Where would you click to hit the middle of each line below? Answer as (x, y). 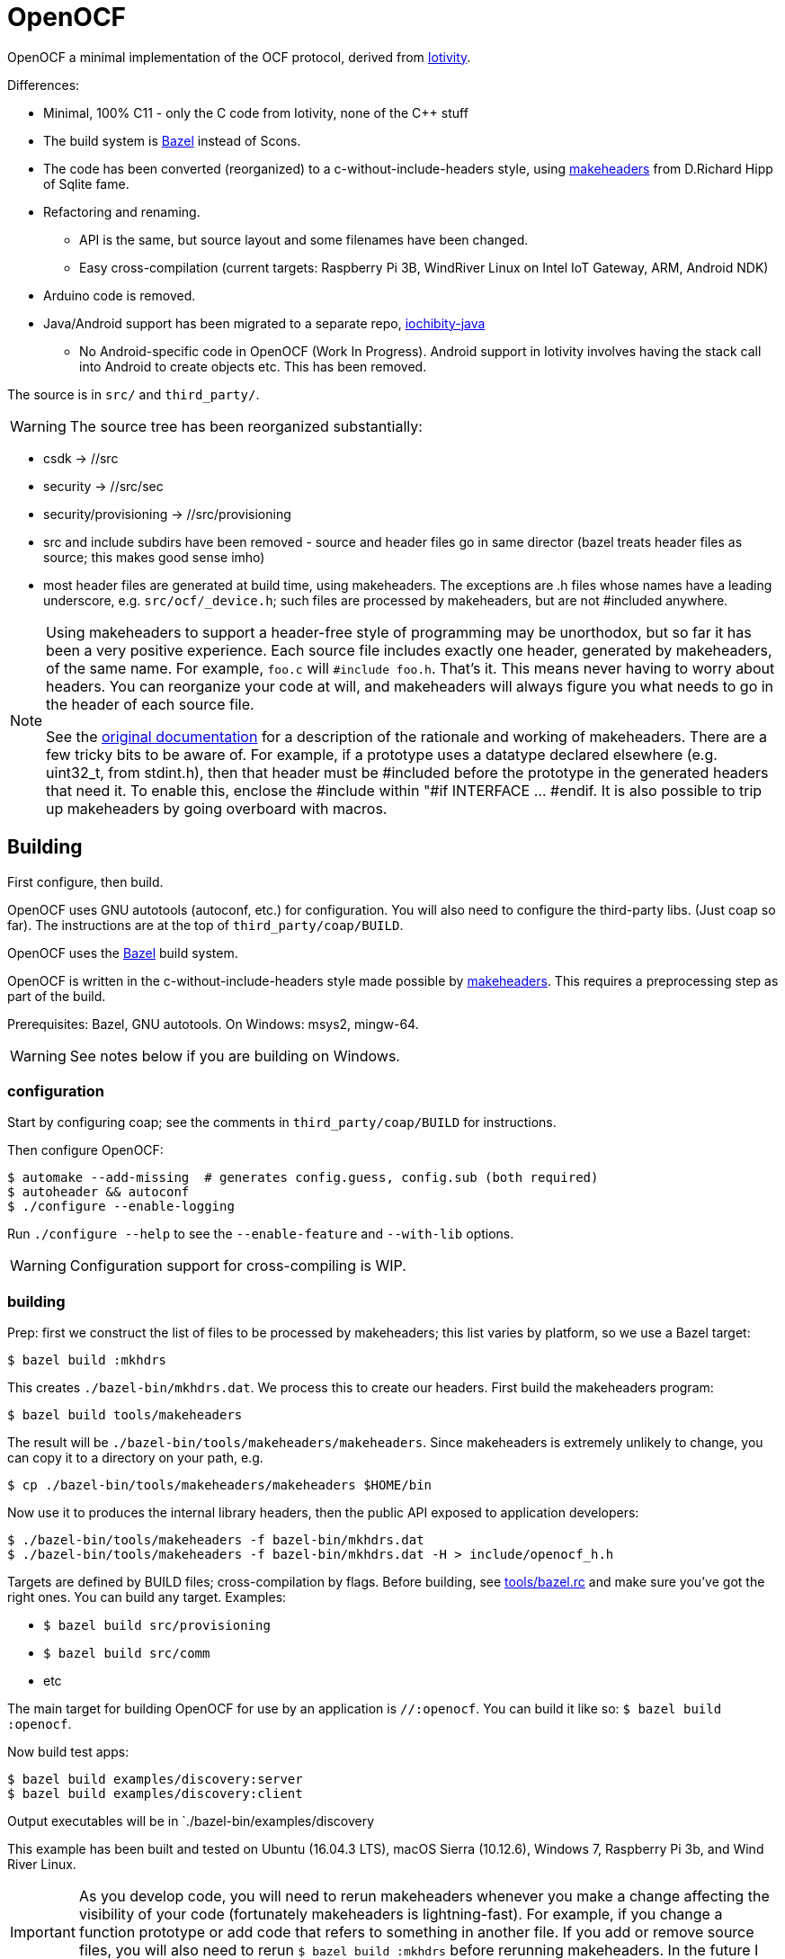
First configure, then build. (85, 881)
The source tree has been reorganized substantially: (246, 426)
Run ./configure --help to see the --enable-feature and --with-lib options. (261, 1234)
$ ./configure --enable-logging (121, 1207)
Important (43, 1932)
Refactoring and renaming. (122, 211)
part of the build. (57, 996)
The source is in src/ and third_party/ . (134, 394)
